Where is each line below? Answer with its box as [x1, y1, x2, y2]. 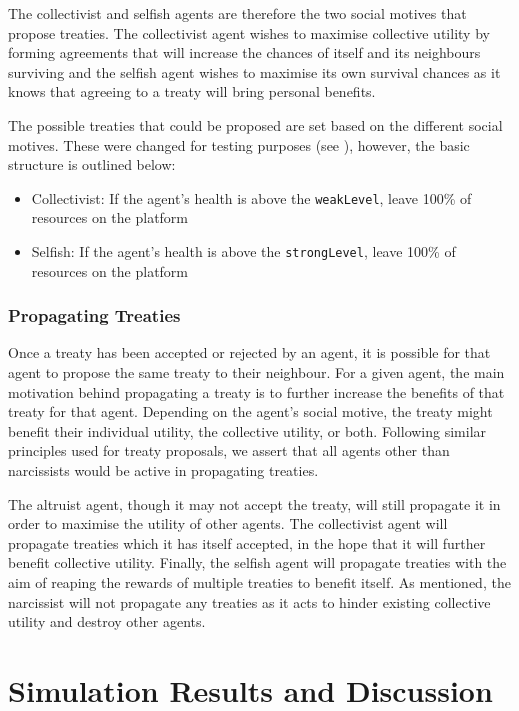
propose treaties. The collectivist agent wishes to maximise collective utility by [8, 22, 490, 43]
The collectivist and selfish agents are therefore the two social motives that [8, 3, 467, 23]
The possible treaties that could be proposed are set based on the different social [8, 114, 503, 135]
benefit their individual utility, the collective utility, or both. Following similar [8, 420, 487, 441]
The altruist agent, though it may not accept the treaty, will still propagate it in [8, 493, 501, 514]
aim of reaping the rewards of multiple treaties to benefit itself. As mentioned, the [8, 572, 511, 592]
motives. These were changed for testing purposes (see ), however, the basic [8, 134, 470, 155]
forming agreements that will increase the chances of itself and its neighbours [8, 42, 481, 63]
